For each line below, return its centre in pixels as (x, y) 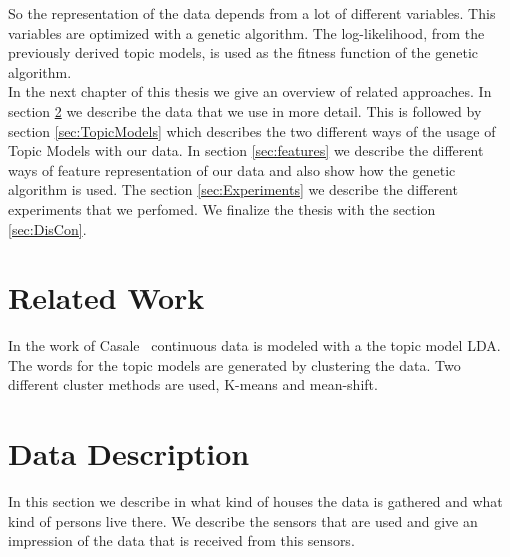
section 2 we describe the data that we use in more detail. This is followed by (245, 110)
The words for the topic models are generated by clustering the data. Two (234, 364)
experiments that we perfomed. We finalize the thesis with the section (222, 208)
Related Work (106, 297)
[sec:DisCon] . (47, 228)
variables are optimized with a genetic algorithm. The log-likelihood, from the (246, 32)
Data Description (129, 453)
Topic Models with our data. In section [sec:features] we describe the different (246, 150)
